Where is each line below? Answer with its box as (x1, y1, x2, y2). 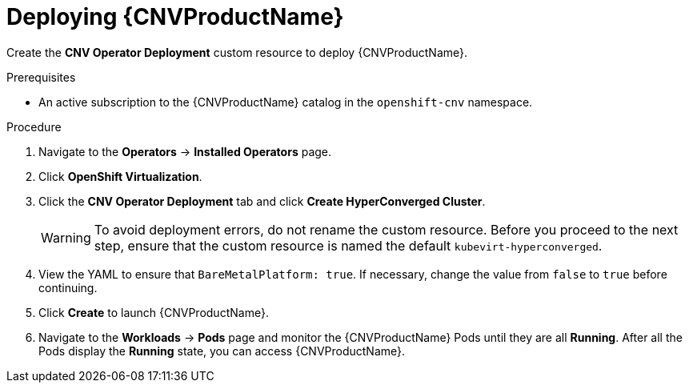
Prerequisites (6, 70, 76, 84)
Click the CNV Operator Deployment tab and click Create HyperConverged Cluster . (38, 194, 486, 208)
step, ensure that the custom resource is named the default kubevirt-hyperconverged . (94, 237, 603, 254)
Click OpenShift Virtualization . (38, 169, 202, 183)
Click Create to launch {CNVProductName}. (38, 305, 269, 319)
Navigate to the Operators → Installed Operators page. (38, 144, 332, 158)
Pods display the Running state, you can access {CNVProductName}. (38, 343, 406, 358)
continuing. (38, 280, 98, 295)
